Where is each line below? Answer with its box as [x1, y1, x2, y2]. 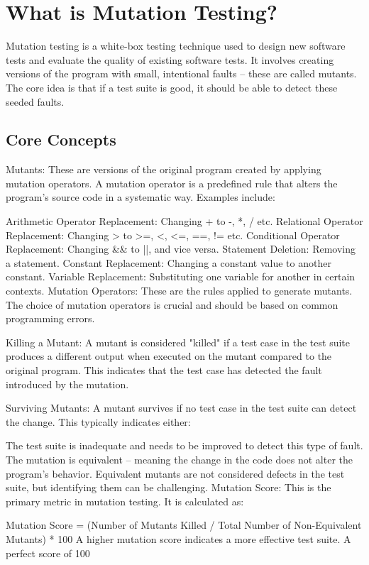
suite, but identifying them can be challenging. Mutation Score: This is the [6, 480, 331, 495]
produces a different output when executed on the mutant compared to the [6, 349, 332, 363]
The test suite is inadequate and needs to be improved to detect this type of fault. [6, 438, 363, 453]
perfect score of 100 [6, 545, 90, 560]
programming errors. [6, 311, 95, 326]
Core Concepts [6, 128, 116, 150]
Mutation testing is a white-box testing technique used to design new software [6, 38, 346, 53]
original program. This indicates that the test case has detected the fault [6, 363, 322, 378]
